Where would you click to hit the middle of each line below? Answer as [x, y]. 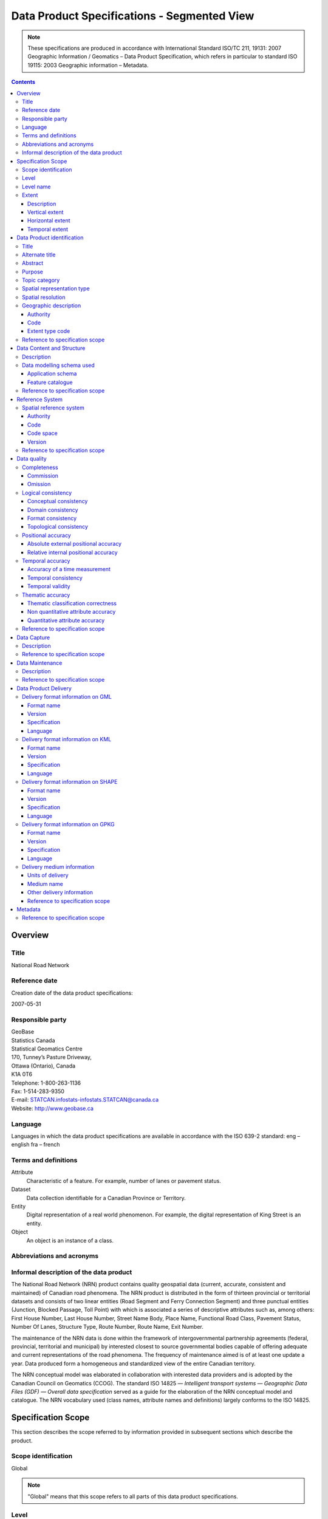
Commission [43, 476]
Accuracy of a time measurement [69, 569]
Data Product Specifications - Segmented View [133, 16]
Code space [43, 433]
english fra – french [36, 1145]
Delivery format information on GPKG [68, 825]
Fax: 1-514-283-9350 [38, 1091]
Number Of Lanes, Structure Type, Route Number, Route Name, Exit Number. [107, 1327]
